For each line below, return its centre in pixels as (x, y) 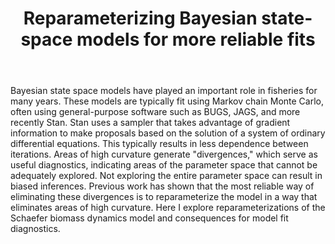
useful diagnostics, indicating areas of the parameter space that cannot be (164, 165)
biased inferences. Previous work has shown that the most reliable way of (162, 186)
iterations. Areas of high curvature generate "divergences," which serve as (164, 154)
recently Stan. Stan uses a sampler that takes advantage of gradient (150, 123)
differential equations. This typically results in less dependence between (159, 144)
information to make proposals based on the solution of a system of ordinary (168, 133)
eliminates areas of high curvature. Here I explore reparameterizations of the (168, 208)
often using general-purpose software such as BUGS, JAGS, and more (155, 112)
